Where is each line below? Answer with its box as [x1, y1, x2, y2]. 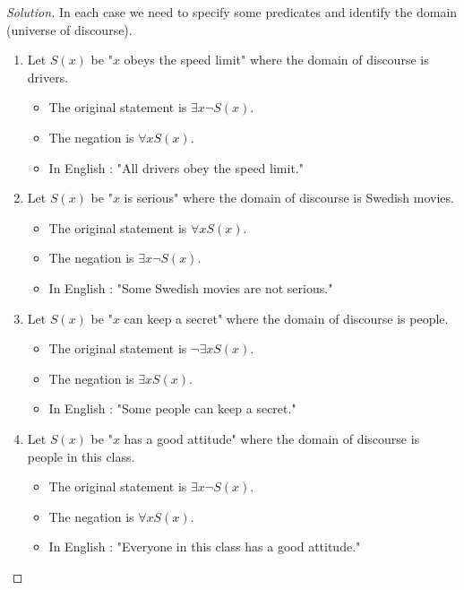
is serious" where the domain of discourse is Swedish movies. [124, 188, 454, 207]
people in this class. [27, 447, 135, 465]
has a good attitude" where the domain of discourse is [124, 429, 420, 447]
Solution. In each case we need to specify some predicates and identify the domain [6, 3, 458, 21]
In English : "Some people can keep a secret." [48, 399, 296, 418]
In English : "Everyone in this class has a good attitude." [48, 537, 361, 556]
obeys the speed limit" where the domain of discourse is [124, 50, 429, 69]
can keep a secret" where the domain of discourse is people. [124, 308, 449, 327]
